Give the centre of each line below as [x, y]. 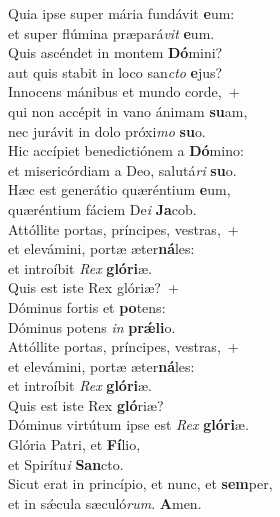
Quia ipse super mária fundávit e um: [121, 13]
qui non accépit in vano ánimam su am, [128, 110]
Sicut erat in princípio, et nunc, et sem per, [140, 483]
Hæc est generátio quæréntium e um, [119, 189]
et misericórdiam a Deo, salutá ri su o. [122, 169]
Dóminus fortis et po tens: [87, 306]
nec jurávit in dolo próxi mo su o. [107, 130]
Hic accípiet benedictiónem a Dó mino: [126, 150]
